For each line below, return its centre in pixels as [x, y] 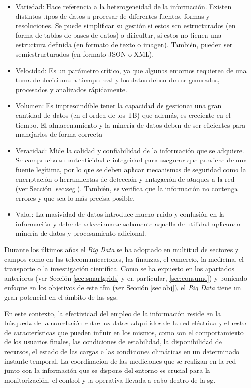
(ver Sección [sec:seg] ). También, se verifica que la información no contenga [127, 188]
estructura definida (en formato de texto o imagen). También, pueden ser [124, 44]
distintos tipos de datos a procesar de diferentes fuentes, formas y [113, 16]
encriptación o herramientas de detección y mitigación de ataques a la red [125, 179]
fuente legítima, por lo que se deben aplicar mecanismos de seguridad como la [131, 169]
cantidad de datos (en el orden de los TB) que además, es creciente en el [123, 115]
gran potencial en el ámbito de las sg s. [61, 297]
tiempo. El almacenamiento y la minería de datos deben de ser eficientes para [131, 124]
